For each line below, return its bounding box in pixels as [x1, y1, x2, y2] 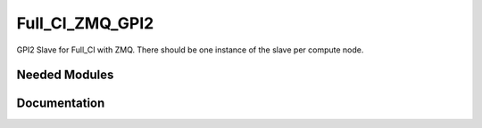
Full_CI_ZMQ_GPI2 [16, 13, 154, 33]
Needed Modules [16, 68, 114, 83]
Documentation [16, 96, 105, 111]
